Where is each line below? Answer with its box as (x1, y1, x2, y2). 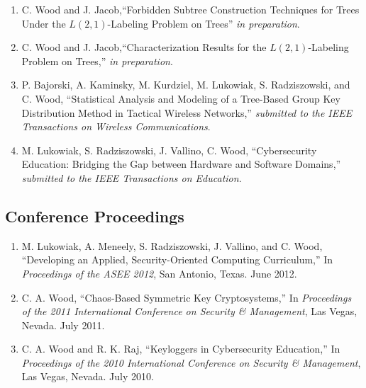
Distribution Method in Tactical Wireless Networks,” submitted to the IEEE (21, 105, 353, 120)
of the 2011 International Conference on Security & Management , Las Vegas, (21, 304, 357, 319)
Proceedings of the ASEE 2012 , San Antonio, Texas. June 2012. (21, 266, 297, 280)
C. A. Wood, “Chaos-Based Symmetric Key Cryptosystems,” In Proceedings (21, 290, 352, 304)
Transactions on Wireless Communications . (21, 119, 211, 134)
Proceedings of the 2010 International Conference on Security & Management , (21, 355, 361, 370)
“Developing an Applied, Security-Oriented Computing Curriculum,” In (21, 252, 333, 267)
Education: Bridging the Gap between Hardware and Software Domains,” (21, 156, 341, 171)
